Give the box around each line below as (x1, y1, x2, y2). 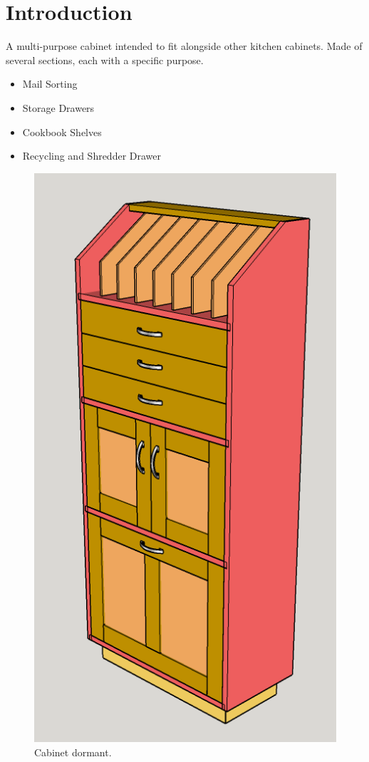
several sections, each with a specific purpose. (6, 52, 204, 67)
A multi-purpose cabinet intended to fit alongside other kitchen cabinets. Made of (6, 38, 363, 53)
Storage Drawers (22, 100, 95, 115)
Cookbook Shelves (22, 124, 102, 139)
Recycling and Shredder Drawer (22, 148, 162, 163)
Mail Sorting (22, 76, 78, 91)
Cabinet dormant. (34, 744, 112, 759)
